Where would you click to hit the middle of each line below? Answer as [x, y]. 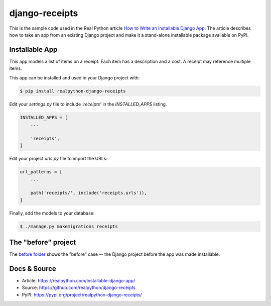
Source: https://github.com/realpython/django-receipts [79, 288]
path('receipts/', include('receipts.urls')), [89, 193]
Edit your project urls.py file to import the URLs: [58, 159]
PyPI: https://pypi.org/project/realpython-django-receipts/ [82, 294]
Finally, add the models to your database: [52, 213]
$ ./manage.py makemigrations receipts [69, 226]
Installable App [33, 49]
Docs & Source [33, 269]
